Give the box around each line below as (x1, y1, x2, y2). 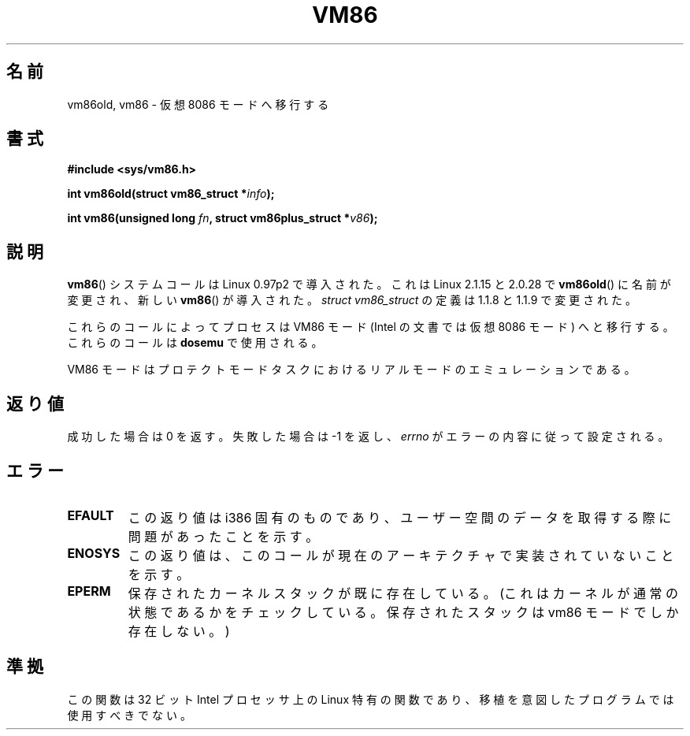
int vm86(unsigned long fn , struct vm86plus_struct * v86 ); (67, 211, 378, 225)
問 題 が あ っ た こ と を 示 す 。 (128, 528, 319, 545)
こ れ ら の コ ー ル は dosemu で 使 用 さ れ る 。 (67, 336, 323, 350)
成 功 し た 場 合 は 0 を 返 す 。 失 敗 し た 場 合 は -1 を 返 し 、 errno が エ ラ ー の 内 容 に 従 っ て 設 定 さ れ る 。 (67, 429, 670, 444)
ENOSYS (67, 545, 121, 561)
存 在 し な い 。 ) (128, 623, 230, 639)
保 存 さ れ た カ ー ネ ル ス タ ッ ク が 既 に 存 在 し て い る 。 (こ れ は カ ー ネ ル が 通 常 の (128, 585, 679, 601)
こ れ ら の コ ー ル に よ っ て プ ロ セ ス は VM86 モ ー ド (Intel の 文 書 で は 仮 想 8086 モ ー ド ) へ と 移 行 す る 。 (67, 320, 674, 334)
